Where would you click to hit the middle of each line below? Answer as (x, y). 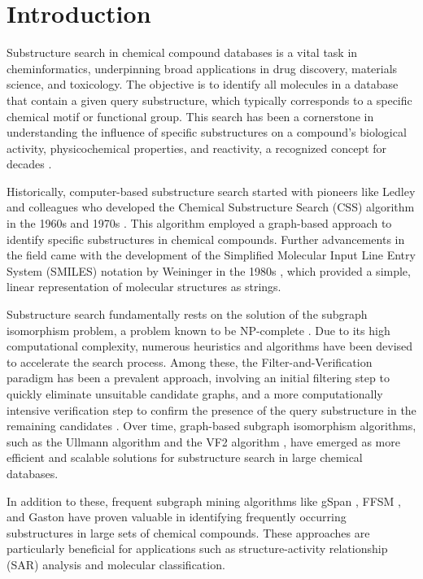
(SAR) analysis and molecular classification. (116, 564)
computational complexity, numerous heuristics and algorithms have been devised (210, 346)
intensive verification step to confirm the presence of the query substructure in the (211, 409)
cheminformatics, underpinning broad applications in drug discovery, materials (202, 68)
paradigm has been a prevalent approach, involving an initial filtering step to (198, 378)
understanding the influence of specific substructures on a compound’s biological (207, 132)
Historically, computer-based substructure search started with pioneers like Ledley (211, 191)
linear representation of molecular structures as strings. (144, 287)
